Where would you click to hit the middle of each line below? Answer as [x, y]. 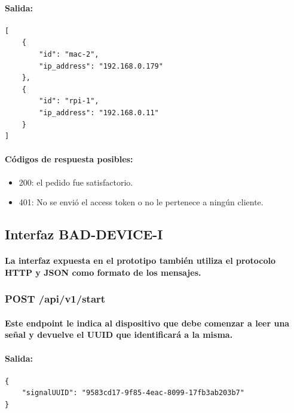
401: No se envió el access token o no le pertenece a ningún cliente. [141, 202]
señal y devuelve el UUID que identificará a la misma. [119, 335]
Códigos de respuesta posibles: [69, 159]
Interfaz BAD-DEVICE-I [84, 234]
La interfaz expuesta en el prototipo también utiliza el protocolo [140, 261]
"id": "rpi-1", [69, 101]
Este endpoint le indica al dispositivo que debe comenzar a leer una [147, 323]
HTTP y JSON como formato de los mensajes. [103, 272]
